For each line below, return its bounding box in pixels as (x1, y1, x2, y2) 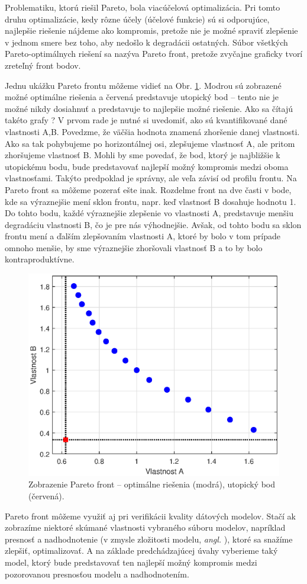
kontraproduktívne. (5, 253, 75, 265)
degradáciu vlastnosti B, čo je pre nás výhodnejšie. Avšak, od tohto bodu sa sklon (5, 218, 302, 230)
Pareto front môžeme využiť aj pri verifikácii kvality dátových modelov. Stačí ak (5, 509, 296, 522)
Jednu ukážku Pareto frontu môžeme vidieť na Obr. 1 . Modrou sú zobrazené (5, 79, 282, 91)
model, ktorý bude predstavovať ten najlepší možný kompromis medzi (5, 556, 257, 568)
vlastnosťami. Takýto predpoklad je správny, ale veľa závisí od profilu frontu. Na (5, 172, 297, 184)
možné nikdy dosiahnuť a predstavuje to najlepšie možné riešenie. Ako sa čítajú (5, 102, 293, 114)
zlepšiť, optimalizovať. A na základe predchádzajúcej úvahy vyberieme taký (5, 544, 278, 557)
